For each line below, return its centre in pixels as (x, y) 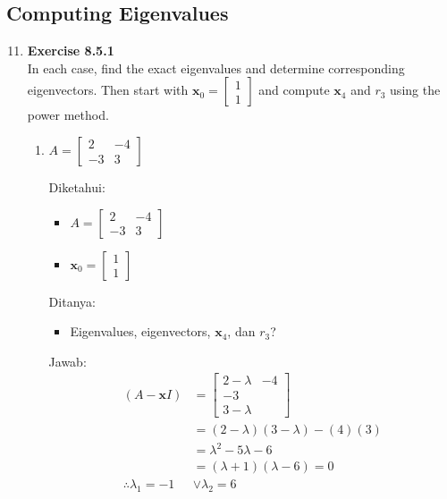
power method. (68, 115)
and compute (294, 90)
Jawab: (67, 361)
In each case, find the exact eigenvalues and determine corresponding (216, 68)
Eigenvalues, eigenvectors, (140, 331)
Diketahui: (77, 186)
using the (415, 90)
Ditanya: (72, 301)
